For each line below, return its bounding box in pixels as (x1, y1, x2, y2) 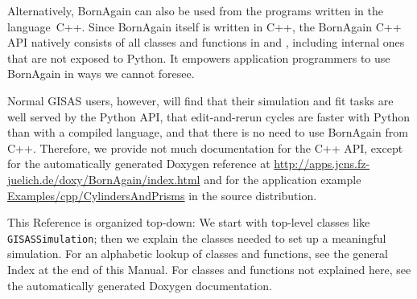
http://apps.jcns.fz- (274, 155, 370, 172)
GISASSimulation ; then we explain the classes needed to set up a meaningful (7, 229, 386, 246)
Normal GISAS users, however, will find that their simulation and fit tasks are (7, 92, 394, 109)
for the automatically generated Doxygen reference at (7, 155, 270, 172)
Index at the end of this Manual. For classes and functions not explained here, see (7, 260, 411, 277)
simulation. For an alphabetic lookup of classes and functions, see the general (7, 245, 388, 262)
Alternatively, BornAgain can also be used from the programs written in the (7, 2, 383, 18)
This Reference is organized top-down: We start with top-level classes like (7, 214, 370, 231)
